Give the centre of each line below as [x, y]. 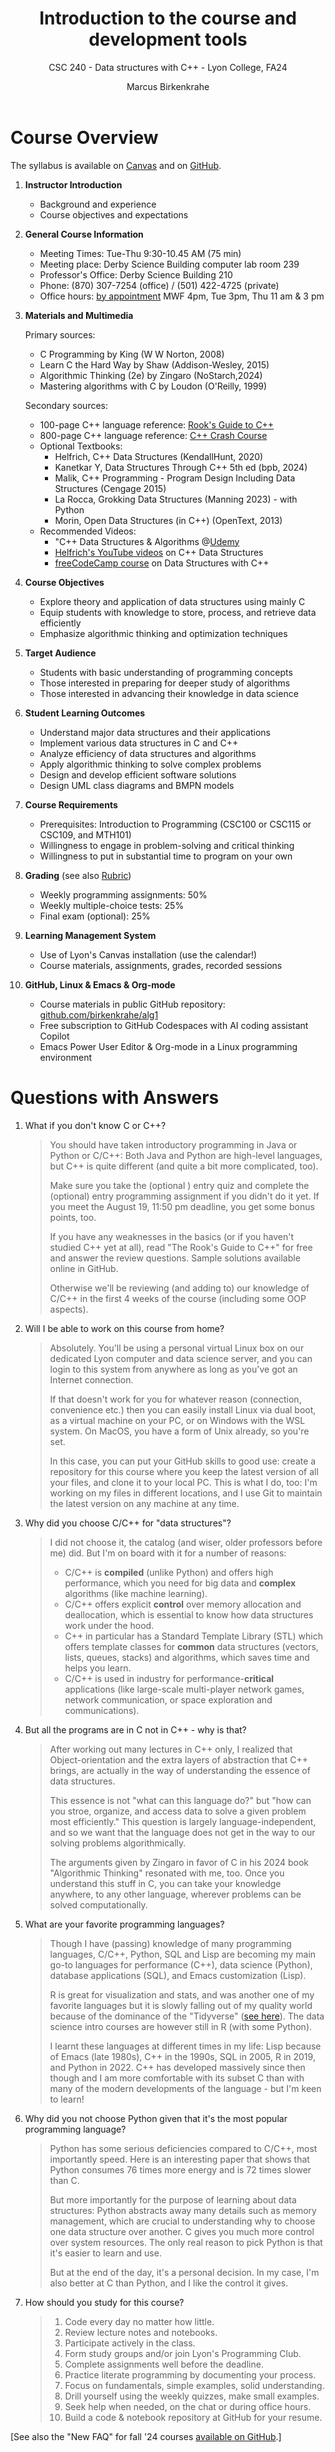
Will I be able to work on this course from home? [124, 1328]
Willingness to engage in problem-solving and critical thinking [167, 845]
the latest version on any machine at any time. [144, 1503]
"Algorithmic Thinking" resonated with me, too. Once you [167, 1873]
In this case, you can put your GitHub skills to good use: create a [183, 1461]
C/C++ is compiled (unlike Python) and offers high [169, 1572]
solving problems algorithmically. [118, 1843]
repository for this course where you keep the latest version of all [184, 1471]
